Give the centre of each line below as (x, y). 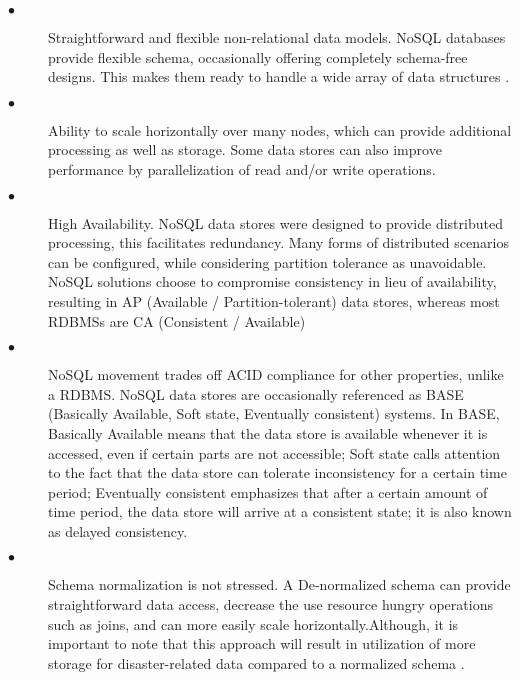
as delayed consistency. (118, 530)
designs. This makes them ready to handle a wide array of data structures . (279, 76)
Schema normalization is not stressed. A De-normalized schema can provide (279, 584)
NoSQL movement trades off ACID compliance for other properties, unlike (276, 374)
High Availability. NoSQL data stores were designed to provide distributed (275, 222)
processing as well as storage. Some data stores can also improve (245, 149)
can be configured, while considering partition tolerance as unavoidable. (267, 261)
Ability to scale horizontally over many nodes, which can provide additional (280, 129)
